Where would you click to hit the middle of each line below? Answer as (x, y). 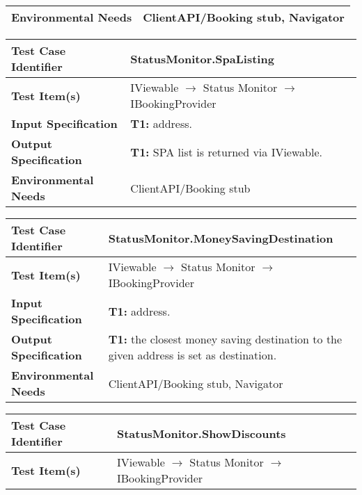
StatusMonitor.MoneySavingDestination (221, 238)
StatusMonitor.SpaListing (202, 58)
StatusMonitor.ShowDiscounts (201, 433)
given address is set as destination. (192, 355)
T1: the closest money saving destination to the (225, 339)
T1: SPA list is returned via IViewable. (226, 152)
